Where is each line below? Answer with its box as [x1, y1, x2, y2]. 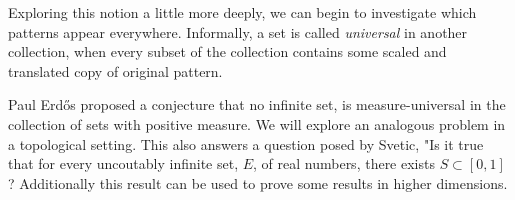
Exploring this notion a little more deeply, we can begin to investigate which [8, 2, 477, 22]
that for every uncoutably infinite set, [8, 153, 239, 174]
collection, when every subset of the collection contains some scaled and [8, 41, 447, 62]
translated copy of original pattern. [8, 60, 223, 81]
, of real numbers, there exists [253, 153, 435, 174]
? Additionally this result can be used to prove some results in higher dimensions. [8, 172, 508, 193]
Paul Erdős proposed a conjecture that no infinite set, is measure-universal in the [8, 94, 506, 115]
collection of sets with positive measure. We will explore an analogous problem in [8, 113, 506, 134]
